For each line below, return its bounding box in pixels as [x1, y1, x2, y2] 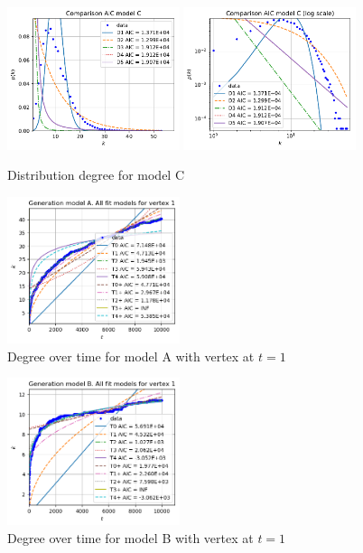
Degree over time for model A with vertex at [7, 346, 255, 365]
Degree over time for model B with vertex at [7, 528, 254, 547]
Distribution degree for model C [7, 165, 185, 184]
